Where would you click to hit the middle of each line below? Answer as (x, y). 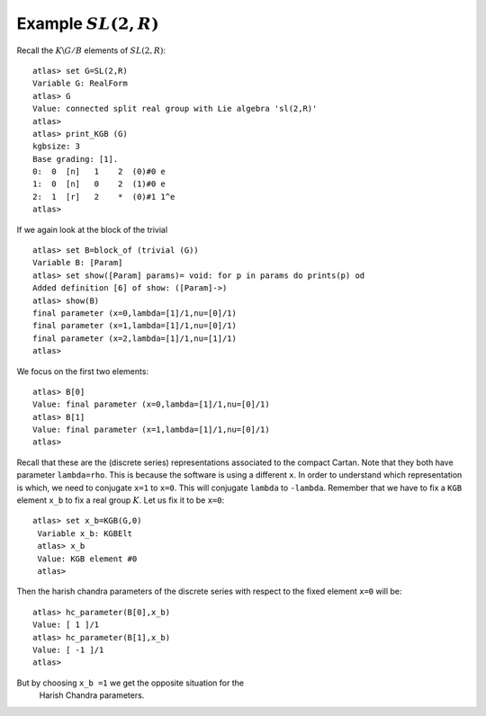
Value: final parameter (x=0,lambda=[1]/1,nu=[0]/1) (151, 404)
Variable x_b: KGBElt (85, 533)
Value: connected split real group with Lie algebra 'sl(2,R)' (175, 109)
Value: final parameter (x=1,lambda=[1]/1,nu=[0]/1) (151, 430)
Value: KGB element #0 (87, 559)
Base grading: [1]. (76, 159)
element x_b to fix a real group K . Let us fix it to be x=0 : (121, 500)
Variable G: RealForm (80, 84)
